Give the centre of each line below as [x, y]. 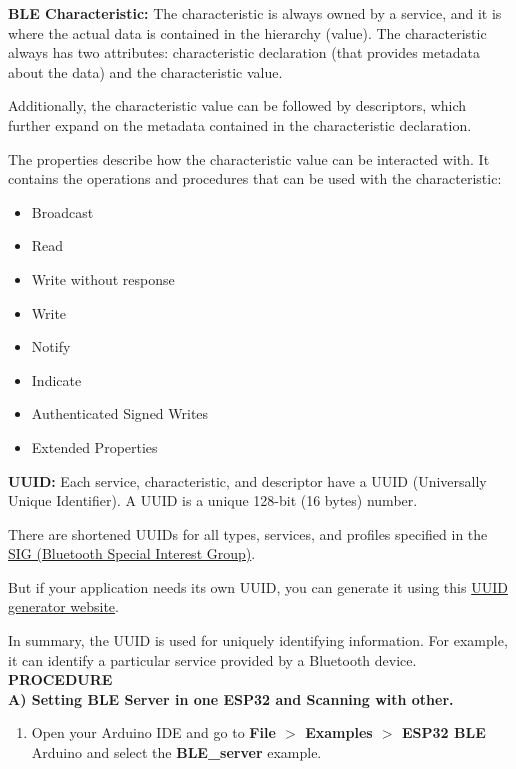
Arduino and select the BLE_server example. [176, 752]
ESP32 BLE [444, 732]
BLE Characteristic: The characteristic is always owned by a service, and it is [255, 13]
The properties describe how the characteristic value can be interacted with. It [249, 158]
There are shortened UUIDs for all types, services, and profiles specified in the [248, 533]
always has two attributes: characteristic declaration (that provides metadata [244, 52]
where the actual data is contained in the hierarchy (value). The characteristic [247, 32]
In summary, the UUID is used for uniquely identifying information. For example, [258, 640]
